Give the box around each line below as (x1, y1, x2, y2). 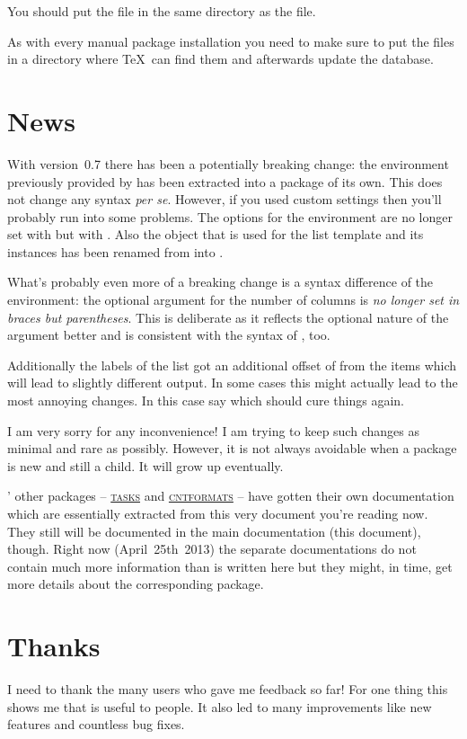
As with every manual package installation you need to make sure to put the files (7, 31, 454, 50)
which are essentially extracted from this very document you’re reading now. (7, 504, 428, 522)
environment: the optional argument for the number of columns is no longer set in (7, 290, 460, 309)
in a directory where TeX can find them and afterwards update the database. (7, 49, 434, 68)
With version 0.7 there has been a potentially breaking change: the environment (7, 154, 449, 173)
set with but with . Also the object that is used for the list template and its (7, 225, 424, 244)
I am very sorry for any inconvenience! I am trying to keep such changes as (7, 421, 419, 440)
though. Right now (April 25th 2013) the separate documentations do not (7, 539, 417, 558)
